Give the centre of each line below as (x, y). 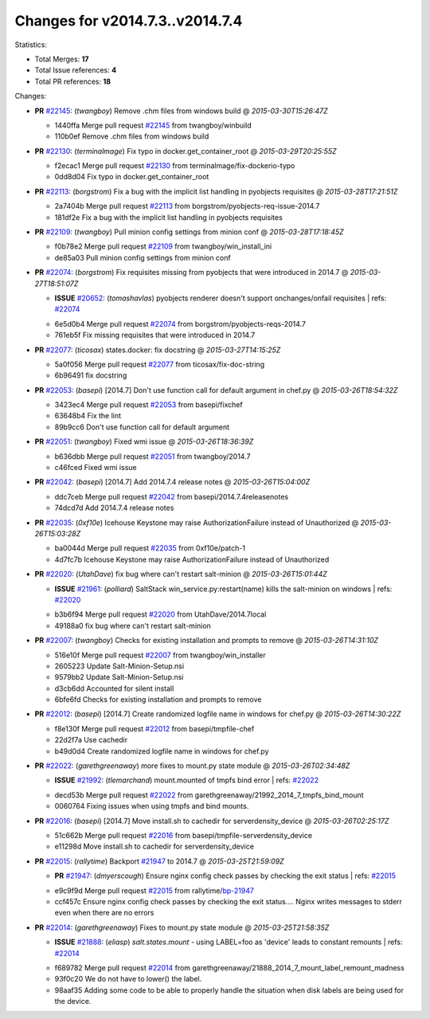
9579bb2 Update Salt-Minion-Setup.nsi (119, 677)
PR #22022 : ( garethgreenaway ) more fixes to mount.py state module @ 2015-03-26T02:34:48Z (192, 766)
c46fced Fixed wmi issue (96, 468)
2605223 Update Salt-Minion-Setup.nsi (119, 666)
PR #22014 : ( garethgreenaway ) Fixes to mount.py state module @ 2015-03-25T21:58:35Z (182, 927)
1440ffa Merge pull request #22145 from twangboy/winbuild (153, 125)
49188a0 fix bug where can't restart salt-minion (133, 625)
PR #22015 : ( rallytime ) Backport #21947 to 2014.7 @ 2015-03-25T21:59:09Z (159, 861)
